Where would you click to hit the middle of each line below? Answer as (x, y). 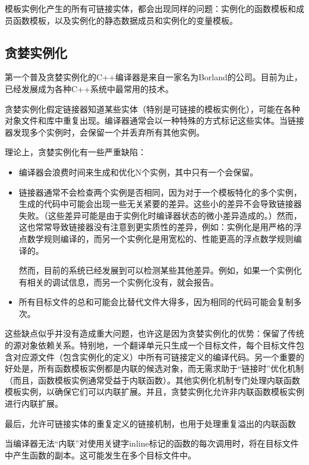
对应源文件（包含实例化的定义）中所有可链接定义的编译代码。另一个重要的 (158, 356)
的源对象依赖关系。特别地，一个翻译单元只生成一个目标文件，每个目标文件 (150, 345)
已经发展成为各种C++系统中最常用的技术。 (89, 88)
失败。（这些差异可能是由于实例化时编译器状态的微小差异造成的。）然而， (160, 215)
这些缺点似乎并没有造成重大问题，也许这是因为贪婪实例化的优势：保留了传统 (154, 333)
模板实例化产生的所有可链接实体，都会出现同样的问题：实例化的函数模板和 (150, 8)
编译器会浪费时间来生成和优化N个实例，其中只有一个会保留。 (138, 172)
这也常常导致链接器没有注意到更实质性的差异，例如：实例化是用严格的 (156, 227)
